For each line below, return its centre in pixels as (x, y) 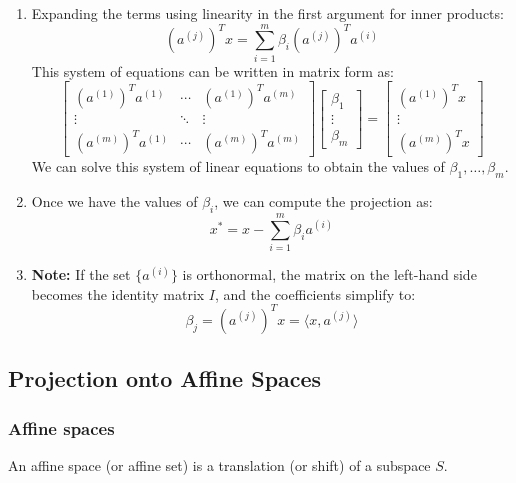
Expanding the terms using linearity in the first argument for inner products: (267, 13)
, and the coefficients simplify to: (315, 293)
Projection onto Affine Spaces (165, 378)
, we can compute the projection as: (323, 201)
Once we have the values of (114, 201)
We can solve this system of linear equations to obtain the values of (238, 166)
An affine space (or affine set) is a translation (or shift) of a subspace (219, 464)
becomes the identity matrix (118, 293)
